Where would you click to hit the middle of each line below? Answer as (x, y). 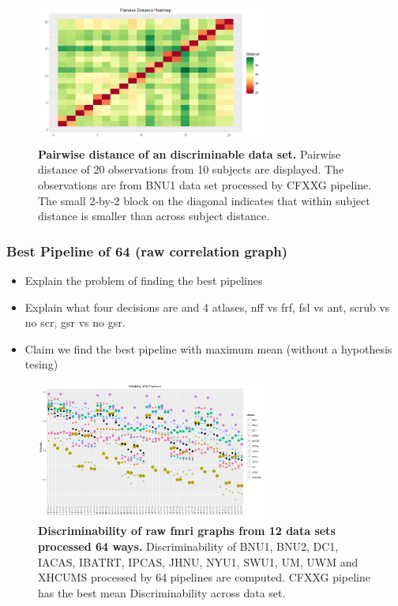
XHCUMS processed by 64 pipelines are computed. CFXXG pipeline (204, 577)
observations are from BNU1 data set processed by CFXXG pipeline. (205, 185)
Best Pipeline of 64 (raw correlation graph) (147, 251)
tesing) (41, 364)
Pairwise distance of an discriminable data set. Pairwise (190, 153)
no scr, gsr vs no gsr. (75, 322)
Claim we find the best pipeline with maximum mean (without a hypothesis (208, 348)
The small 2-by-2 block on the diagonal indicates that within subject (204, 200)
